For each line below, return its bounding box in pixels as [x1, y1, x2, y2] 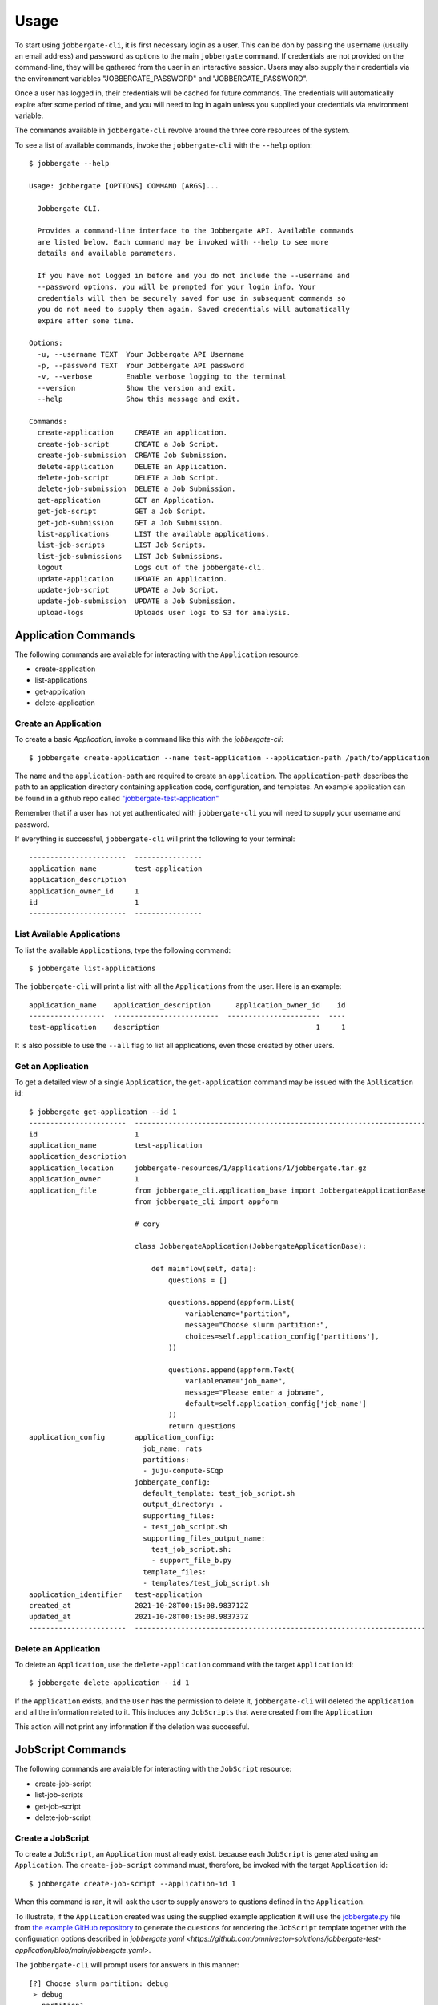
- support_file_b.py [151, 1556, 232, 1566]
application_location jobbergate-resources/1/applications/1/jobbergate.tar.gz [29, 1163, 368, 1173]
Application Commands [14, 628, 135, 642]
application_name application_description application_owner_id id [29, 1000, 346, 1010]
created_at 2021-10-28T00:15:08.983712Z [29, 1601, 249, 1610]
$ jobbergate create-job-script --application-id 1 [29, 1879, 236, 1888]
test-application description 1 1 [29, 1023, 346, 1032]
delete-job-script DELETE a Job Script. [37, 473, 219, 482]
